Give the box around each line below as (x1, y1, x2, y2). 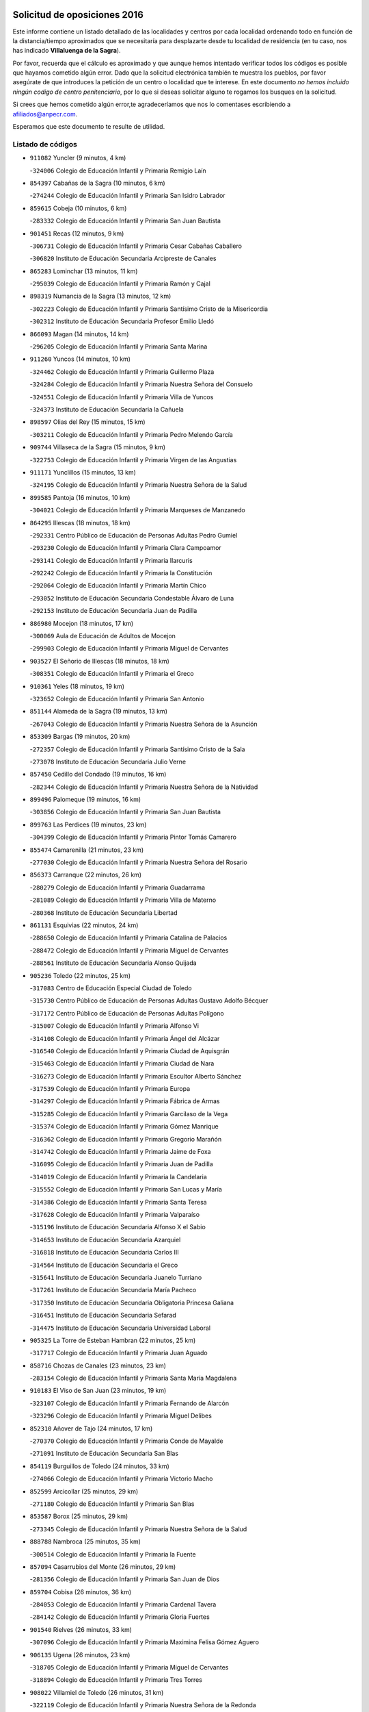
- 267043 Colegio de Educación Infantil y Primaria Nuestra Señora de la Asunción (29, 720, 258, 728)
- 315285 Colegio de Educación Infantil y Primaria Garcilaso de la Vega (29, 1109, 228, 1118)
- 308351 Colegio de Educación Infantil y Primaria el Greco (29, 670, 194, 678)
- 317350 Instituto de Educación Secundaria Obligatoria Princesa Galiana (29, 1298, 234, 1307)
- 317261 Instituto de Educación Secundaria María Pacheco (29, 1286, 197, 1294)
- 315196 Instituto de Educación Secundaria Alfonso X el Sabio (29, 1223, 206, 1231)
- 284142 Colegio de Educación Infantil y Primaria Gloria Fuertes (29, 1613, 210, 1621)
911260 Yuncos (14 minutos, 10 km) (29, 355, 131, 363)
